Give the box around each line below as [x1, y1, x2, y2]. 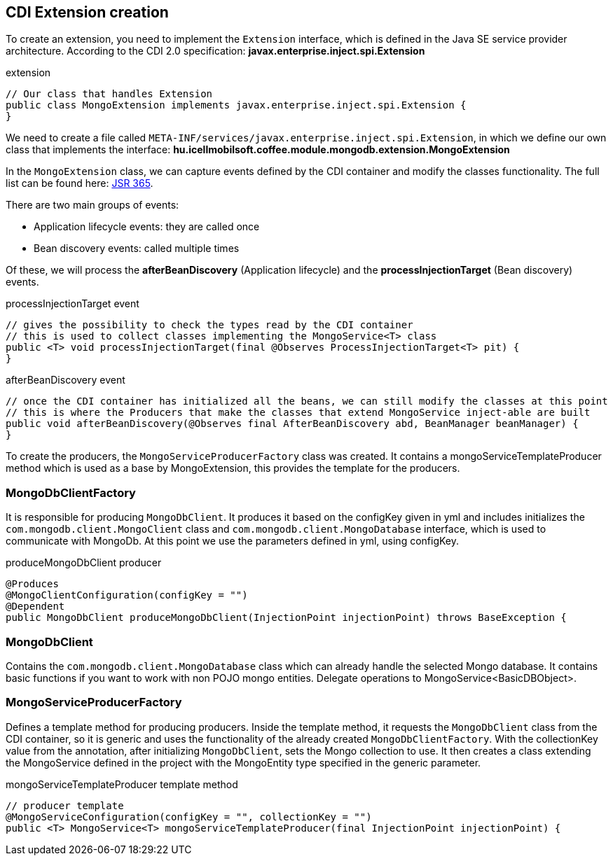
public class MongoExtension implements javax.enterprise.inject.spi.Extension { [6, 99, 467, 111]
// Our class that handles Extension [6, 88, 213, 100]
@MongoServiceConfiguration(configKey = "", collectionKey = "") [6, 811, 372, 822]
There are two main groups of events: [6, 199, 179, 211]
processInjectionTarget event [6, 297, 139, 310]
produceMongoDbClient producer [6, 556, 162, 569]
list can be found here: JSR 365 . [6, 177, 153, 190]
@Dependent [6, 601, 65, 612]
